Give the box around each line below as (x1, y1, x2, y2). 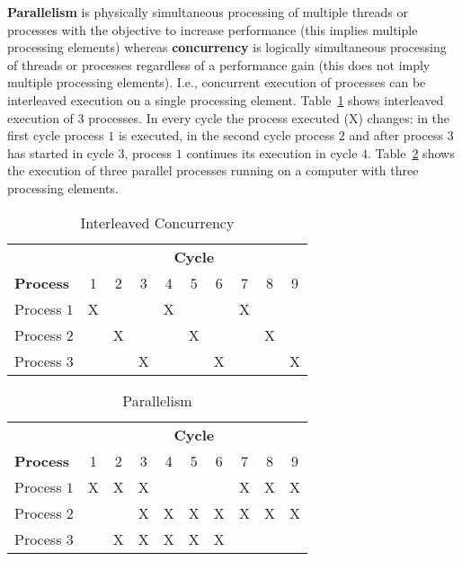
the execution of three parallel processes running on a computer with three (7, 161, 419, 180)
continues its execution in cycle (186, 143, 358, 162)
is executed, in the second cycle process (118, 126, 335, 145)
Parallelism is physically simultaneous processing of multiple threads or (7, 3, 409, 21)
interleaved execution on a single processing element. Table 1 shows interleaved (7, 90, 444, 109)
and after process (349, 126, 443, 145)
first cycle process (7, 126, 104, 145)
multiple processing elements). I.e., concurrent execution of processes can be (7, 73, 426, 92)
